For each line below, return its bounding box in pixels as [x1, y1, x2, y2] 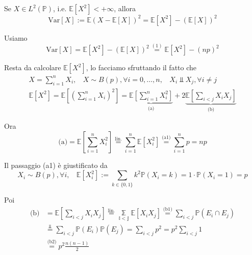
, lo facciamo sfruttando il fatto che [86, 62, 197, 73]
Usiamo [4, 32, 28, 43]
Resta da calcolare [4, 62, 61, 73]
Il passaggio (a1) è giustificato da [4, 159, 108, 170]
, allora [114, 3, 136, 13]
